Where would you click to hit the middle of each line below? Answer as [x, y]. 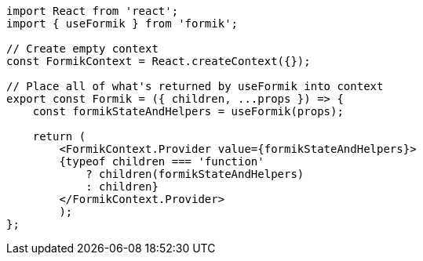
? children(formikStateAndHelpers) [195, 174]
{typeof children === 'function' [162, 161]
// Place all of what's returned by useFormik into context [195, 86]
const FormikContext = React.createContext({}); [159, 61]
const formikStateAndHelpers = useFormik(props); [188, 111]
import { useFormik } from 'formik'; [122, 24]
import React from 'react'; [93, 11]
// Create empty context [82, 49]
